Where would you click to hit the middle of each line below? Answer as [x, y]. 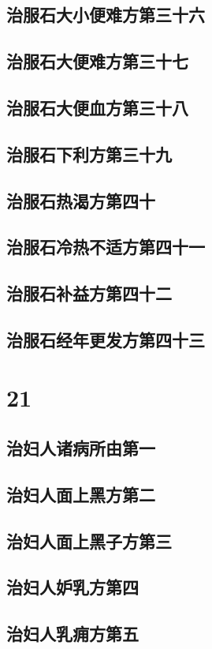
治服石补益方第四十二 [89, 293]
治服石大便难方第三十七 [97, 61]
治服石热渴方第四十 [81, 200]
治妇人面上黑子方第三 [89, 540]
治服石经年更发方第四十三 [106, 339]
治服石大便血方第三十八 [97, 107]
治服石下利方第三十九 [89, 154]
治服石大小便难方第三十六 [106, 15]
